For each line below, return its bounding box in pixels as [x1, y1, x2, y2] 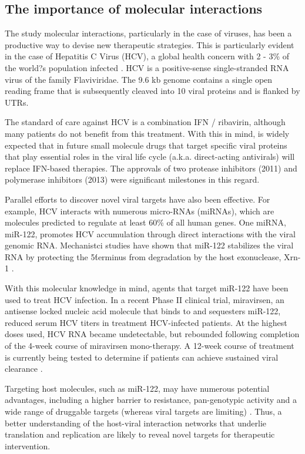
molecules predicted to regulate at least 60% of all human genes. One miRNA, [5, 216, 286, 228]
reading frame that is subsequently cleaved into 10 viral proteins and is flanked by [5, 85, 300, 97]
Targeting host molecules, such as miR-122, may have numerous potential [5, 382, 270, 394]
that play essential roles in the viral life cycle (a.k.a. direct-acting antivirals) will [5, 150, 295, 163]
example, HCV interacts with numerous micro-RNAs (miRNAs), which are [5, 204, 274, 217]
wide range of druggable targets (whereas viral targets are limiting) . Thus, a [5, 405, 282, 418]
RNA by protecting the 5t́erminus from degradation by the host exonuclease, [5, 250, 281, 263]
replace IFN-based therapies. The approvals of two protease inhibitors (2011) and [5, 162, 297, 174]
